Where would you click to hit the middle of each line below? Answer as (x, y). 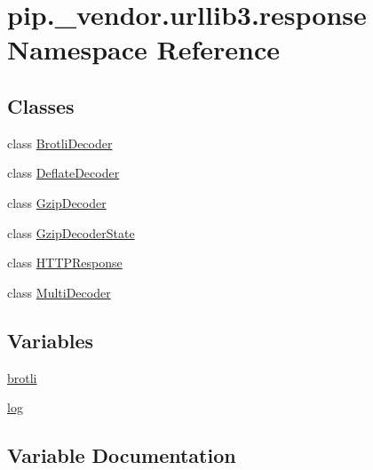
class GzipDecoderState (71, 232)
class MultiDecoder (59, 292)
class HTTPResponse (65, 263)
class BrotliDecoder (60, 143)
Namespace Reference (143, 49)
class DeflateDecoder (63, 173)
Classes (41, 105)
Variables (51, 340)
